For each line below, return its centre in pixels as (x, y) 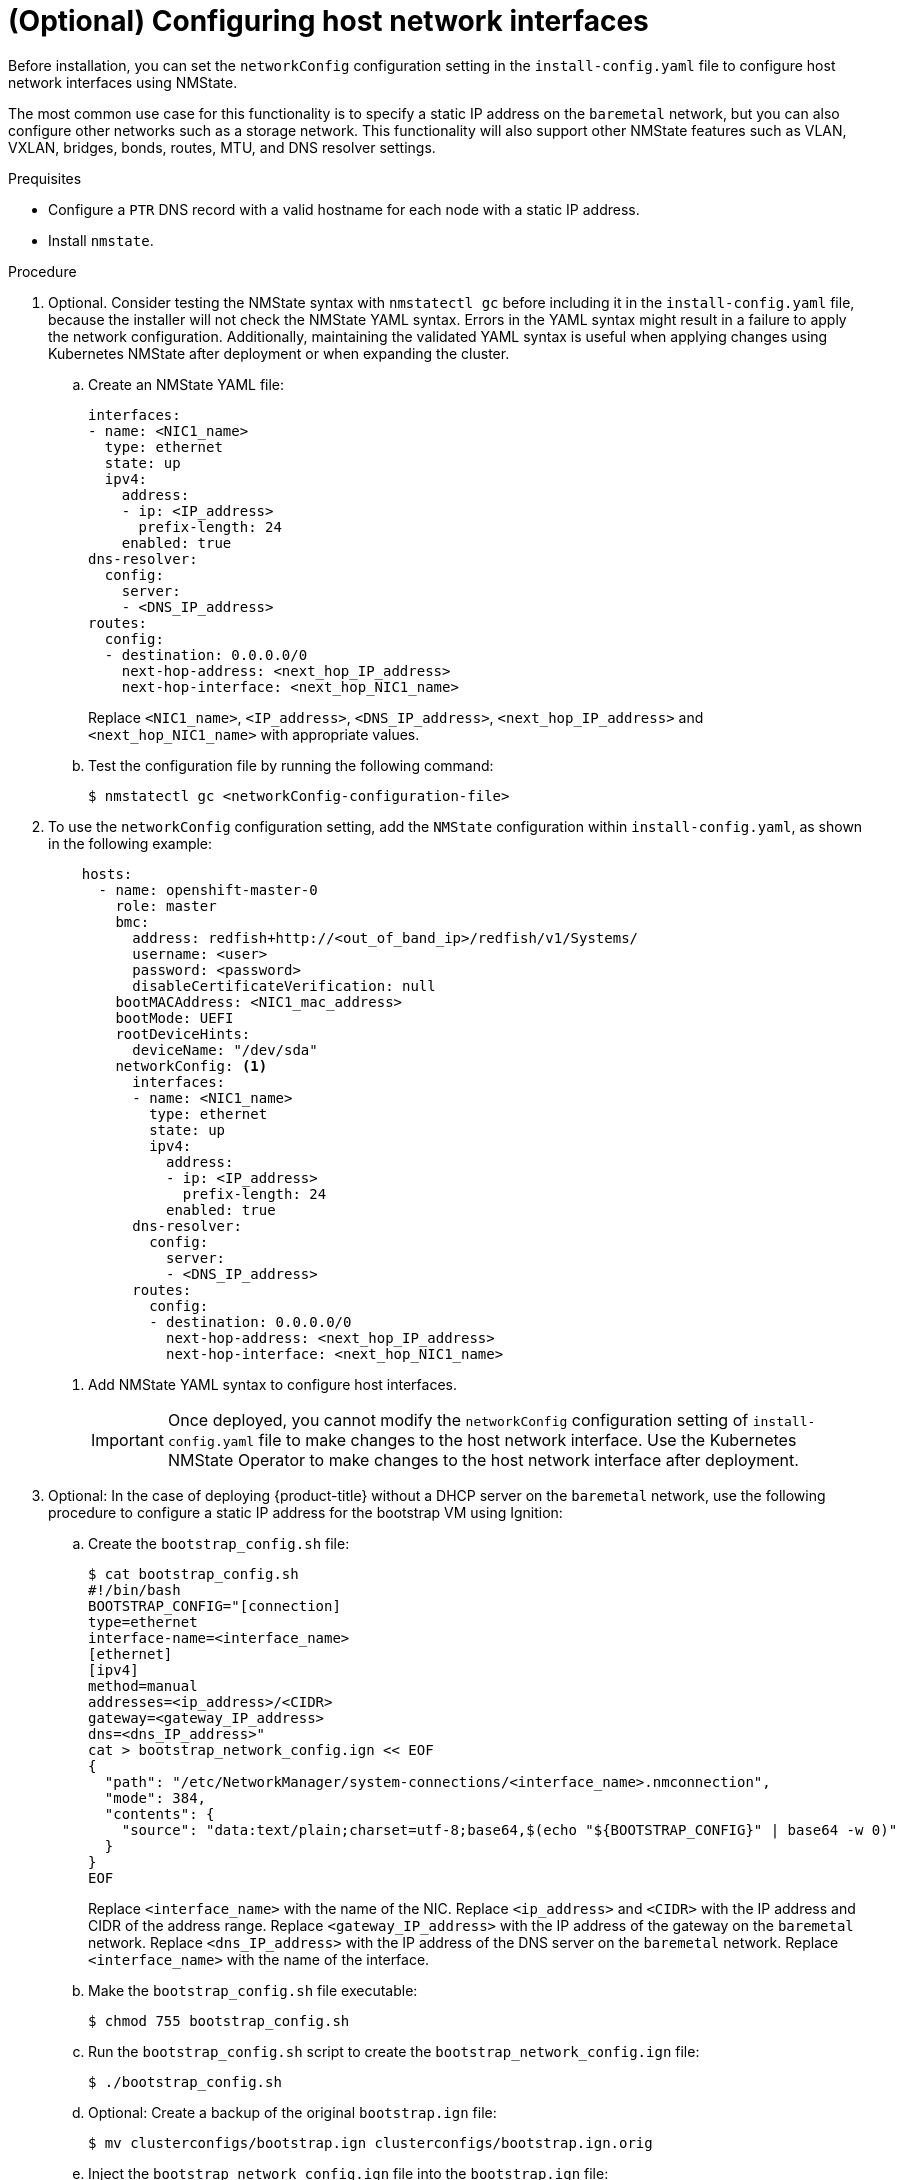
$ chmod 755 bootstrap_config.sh (219, 2020)
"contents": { (159, 1813)
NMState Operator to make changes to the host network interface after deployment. (483, 1459)
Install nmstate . (101, 240)
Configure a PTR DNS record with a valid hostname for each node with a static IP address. (344, 209)
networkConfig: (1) (191, 1065)
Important (127, 1439)
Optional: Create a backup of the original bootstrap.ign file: (292, 2112)
